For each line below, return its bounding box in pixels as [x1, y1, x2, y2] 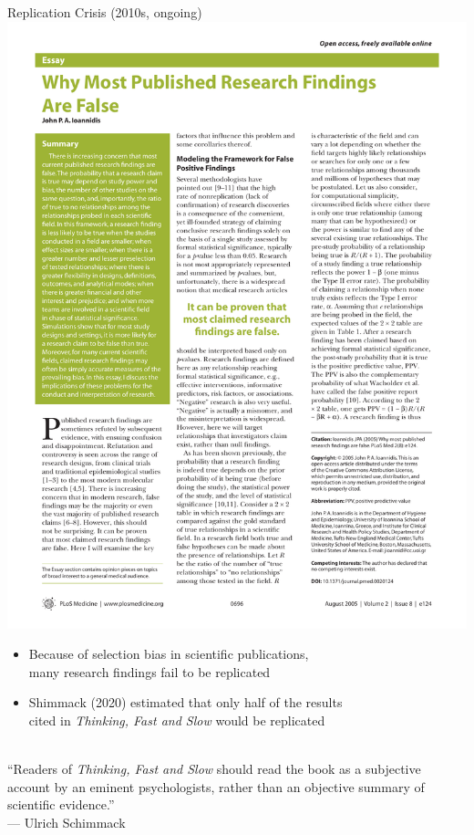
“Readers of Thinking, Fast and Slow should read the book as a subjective [7, 759, 421, 778]
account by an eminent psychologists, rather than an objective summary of [7, 777, 425, 796]
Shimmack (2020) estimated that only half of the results [28, 693, 343, 712]
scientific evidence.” [7, 795, 115, 814]
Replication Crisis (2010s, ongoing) [7, 3, 202, 21]
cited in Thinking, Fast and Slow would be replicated [28, 711, 325, 730]
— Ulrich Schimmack [7, 813, 126, 831]
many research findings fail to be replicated [28, 662, 271, 681]
